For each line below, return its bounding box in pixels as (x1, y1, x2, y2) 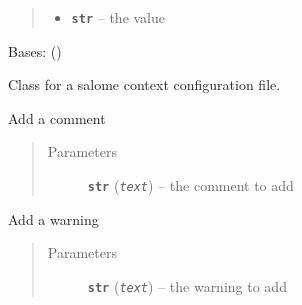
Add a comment (8, 107, 106, 128)
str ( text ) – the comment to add (87, 175, 294, 196)
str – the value (71, 7, 166, 27)
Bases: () (8, 40, 62, 61)
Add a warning (8, 208, 99, 229)
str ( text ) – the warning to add (87, 275, 287, 296)
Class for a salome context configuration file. (8, 74, 281, 95)
